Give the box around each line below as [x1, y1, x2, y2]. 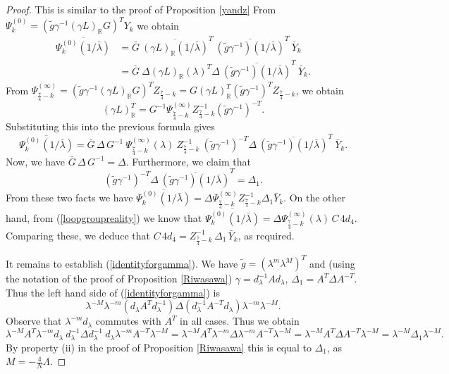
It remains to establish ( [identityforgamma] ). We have [6, 256, 238, 270]
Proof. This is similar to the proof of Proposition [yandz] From [6, 2, 276, 16]
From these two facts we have [6, 190, 133, 205]
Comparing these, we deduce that [6, 227, 151, 242]
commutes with [95, 313, 161, 328]
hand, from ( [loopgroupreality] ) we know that [6, 210, 202, 225]
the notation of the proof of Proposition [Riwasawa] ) [6, 271, 233, 286]
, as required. [238, 227, 295, 242]
